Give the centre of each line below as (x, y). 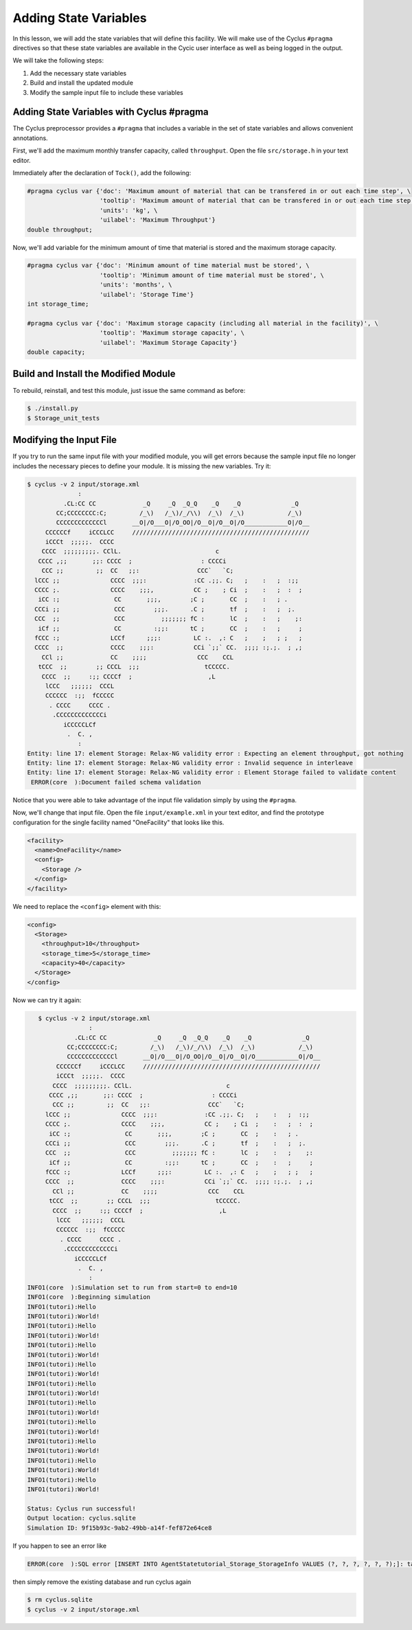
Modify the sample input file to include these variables (106, 92)
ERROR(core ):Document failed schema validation (116, 782)
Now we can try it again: (47, 1000)
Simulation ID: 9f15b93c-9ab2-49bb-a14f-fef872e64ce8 (119, 1528)
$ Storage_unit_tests (64, 418)
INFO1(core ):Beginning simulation (89, 1297)
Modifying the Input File (65, 440)
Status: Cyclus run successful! (82, 1508)
